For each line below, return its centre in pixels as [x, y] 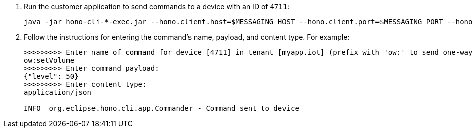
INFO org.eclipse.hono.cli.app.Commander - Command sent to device [161, 108]
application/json [58, 92]
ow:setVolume [49, 60]
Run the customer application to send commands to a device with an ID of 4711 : [157, 7]
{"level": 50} [51, 76]
